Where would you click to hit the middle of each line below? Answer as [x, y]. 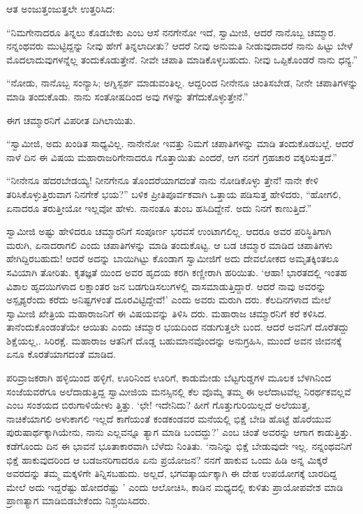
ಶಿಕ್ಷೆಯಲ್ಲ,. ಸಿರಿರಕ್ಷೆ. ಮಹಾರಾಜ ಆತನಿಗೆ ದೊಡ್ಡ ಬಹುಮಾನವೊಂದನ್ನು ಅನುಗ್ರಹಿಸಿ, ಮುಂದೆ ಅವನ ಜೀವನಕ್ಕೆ [174, 340]
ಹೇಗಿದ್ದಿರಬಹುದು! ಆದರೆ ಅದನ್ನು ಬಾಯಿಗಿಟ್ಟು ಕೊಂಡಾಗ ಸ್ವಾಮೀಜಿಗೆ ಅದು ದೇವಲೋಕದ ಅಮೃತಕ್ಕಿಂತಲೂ [173, 258]
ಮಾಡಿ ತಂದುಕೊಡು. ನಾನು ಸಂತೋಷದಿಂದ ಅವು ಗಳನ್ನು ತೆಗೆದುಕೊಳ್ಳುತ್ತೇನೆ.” [127, 96]
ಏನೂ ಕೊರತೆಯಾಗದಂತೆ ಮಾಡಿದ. [61, 354]
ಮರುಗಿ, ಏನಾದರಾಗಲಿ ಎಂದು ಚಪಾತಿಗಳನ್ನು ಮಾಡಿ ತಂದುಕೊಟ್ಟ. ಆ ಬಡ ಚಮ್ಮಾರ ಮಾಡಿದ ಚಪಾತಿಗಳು [170, 244]
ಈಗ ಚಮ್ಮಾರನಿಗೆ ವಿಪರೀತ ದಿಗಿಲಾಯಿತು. [71, 120]
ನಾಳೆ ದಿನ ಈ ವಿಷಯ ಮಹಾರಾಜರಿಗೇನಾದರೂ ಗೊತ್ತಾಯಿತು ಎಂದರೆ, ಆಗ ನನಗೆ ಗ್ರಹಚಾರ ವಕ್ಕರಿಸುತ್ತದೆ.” [172, 157]
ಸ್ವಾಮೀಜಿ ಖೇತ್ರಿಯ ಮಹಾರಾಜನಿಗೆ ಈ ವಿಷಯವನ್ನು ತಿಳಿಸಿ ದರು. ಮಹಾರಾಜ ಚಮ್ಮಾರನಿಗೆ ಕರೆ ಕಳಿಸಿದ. [167, 313]
